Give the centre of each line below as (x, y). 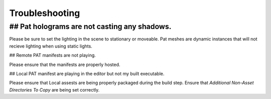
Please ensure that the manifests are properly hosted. (65, 64)
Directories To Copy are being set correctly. (54, 89)
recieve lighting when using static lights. (51, 46)
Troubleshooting (45, 13)
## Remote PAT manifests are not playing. (53, 55)
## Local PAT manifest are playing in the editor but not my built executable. (87, 73)
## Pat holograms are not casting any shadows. (90, 26)
